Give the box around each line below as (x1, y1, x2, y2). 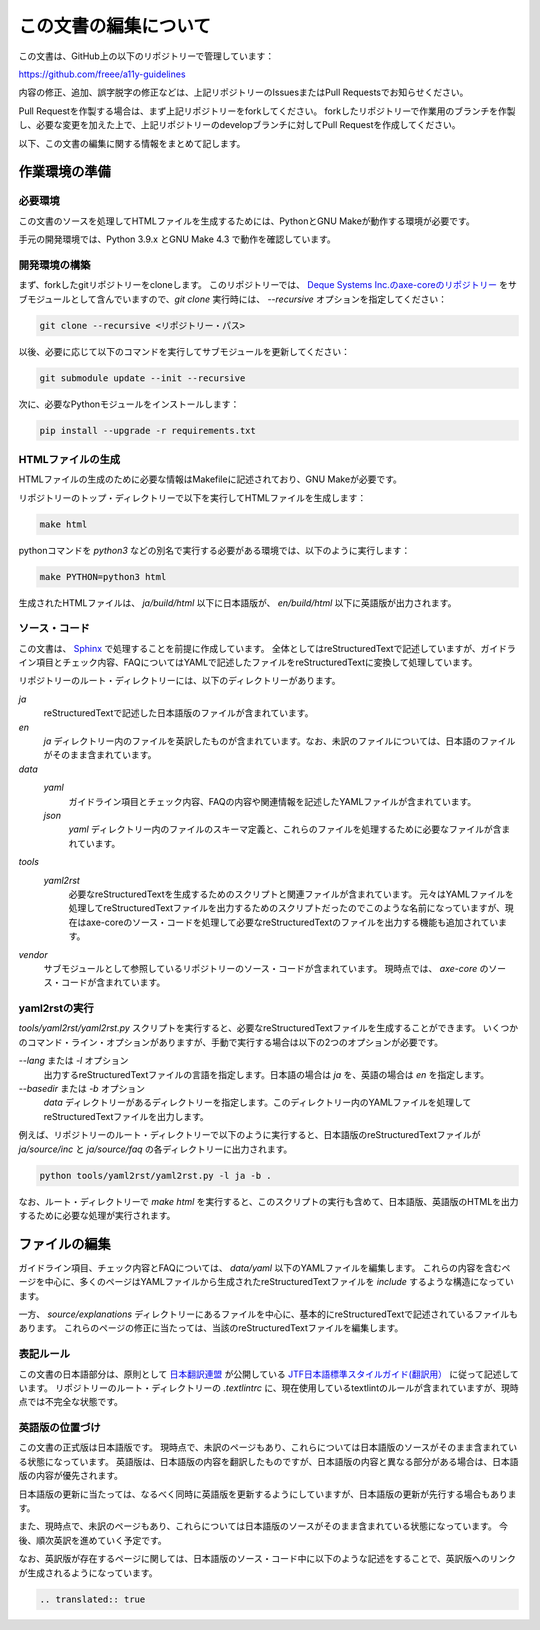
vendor (18, 948, 49, 960)
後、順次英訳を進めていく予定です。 (18, 1534, 167, 1546)
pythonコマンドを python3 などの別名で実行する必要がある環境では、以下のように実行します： (18, 544, 411, 556)
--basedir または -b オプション (18, 1083, 145, 1094)
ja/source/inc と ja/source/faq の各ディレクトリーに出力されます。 (18, 1143, 293, 1155)
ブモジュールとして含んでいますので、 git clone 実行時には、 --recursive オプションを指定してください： (18, 293, 447, 305)
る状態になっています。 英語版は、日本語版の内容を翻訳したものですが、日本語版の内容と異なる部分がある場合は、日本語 (18, 1455, 519, 1467)
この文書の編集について (18, 15, 212, 37)
